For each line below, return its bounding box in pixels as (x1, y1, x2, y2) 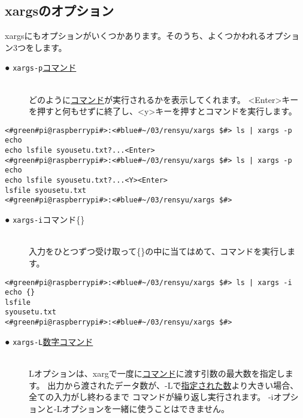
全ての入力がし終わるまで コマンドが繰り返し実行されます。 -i (29, 390, 274, 403)
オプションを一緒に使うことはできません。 (62, 402, 229, 414)
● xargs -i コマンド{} (5, 213, 85, 226)
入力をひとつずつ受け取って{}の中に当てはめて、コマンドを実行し (29, 245, 287, 258)
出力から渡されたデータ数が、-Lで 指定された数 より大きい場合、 (47, 378, 299, 391)
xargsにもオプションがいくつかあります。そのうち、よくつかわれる (5, 29, 266, 42)
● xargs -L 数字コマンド (5, 335, 93, 347)
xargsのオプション (5, 1, 114, 20)
